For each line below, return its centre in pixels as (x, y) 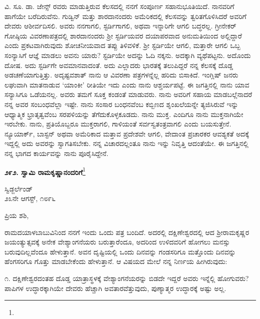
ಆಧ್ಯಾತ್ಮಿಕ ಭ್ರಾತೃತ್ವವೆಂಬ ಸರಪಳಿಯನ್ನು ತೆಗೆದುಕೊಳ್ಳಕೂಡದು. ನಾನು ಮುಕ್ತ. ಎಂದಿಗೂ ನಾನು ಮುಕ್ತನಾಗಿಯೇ (124, 114)
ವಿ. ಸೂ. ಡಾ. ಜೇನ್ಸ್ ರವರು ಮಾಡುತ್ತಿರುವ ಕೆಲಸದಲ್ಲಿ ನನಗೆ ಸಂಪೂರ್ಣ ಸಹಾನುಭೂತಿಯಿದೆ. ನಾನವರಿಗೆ (120, 6)
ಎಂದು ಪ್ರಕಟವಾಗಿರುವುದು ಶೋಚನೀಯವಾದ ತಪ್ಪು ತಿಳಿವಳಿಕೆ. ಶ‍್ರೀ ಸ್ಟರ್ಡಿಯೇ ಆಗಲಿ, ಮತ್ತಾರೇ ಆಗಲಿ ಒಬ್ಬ (123, 45)
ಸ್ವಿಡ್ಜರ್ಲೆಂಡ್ (19, 188)
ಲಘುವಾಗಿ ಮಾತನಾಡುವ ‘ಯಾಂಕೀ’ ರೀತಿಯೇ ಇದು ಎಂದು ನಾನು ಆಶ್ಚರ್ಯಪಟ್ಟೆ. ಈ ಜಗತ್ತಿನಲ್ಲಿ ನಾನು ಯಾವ (127, 84)
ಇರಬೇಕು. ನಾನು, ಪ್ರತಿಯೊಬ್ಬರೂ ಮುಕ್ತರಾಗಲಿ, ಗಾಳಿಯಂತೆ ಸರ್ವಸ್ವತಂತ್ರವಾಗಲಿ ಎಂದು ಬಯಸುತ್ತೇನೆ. (118, 124)
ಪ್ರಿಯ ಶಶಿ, (17, 215)
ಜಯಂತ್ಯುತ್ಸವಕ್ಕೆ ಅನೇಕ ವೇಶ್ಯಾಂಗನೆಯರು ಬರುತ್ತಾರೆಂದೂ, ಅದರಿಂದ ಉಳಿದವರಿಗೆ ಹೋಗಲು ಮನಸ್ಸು (117, 242)
